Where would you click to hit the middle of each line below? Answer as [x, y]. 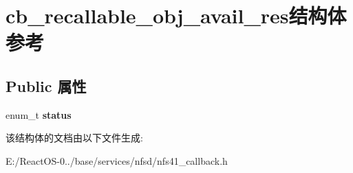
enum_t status [39, 114]
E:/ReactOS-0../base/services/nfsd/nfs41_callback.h [117, 160]
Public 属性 [46, 85]
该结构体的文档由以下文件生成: [74, 138]
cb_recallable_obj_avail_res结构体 [176, 15]
